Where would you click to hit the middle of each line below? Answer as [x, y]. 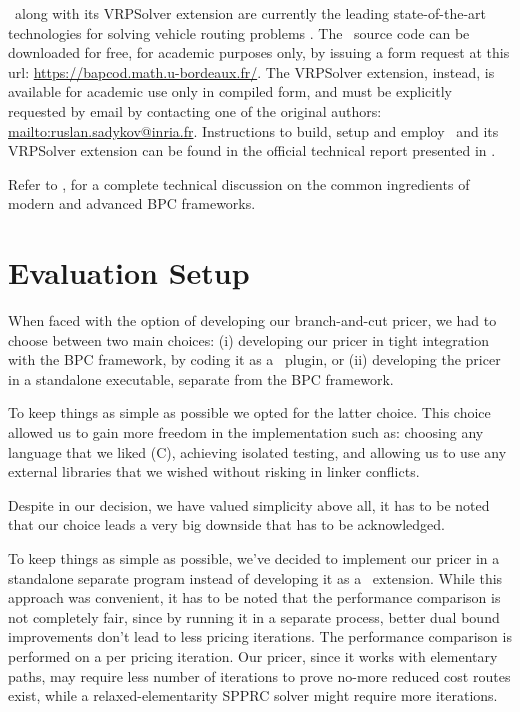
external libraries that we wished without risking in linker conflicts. [214, 471]
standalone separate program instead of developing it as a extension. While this [255, 577]
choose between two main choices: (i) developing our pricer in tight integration [248, 339]
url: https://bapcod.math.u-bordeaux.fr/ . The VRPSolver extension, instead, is [251, 71]
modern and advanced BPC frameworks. [132, 203]
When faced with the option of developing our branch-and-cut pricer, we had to [252, 320]
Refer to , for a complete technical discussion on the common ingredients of [239, 183]
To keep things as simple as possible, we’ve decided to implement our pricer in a [254, 558]
